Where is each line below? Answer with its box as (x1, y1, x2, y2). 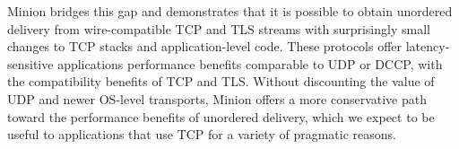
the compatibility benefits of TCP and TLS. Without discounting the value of (7, 72, 435, 91)
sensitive (7, 54, 54, 73)
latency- (405, 37, 450, 56)
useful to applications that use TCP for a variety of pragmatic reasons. (7, 125, 396, 144)
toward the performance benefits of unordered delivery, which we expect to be (7, 107, 435, 126)
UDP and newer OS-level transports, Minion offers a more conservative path (7, 89, 427, 108)
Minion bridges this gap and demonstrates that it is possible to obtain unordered (7, 2, 453, 20)
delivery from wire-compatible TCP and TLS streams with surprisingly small (7, 19, 430, 38)
